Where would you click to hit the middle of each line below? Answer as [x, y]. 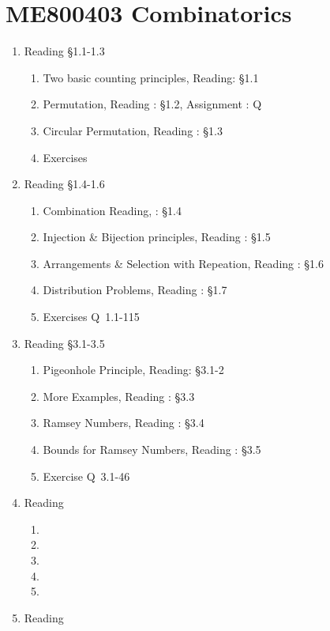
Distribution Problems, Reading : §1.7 [135, 290]
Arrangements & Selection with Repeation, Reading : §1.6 [183, 263]
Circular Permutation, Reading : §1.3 [133, 130]
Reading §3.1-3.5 [64, 343]
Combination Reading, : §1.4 [112, 210]
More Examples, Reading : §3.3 [119, 396]
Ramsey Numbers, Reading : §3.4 [124, 423]
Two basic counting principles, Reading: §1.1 [151, 77]
